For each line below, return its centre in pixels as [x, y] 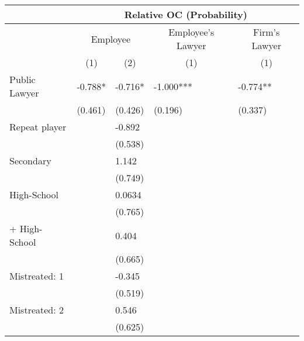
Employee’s [191, 32]
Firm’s [267, 32]
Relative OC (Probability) [186, 14]
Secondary [30, 161]
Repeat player [38, 127]
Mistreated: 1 [37, 276]
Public [23, 79]
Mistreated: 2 [37, 310]
